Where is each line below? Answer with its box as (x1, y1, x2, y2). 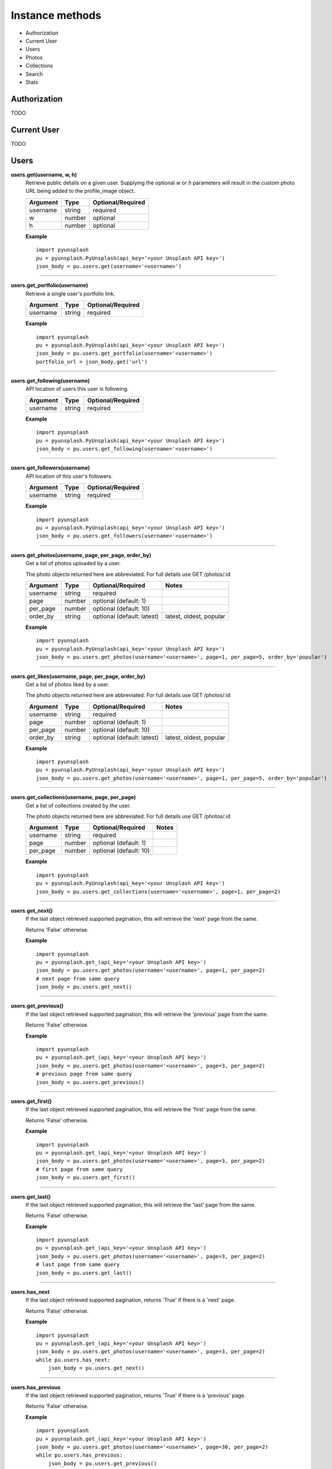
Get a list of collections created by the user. (25, 802, 132, 809)
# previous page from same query (36, 1071, 132, 1078)
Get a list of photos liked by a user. (25, 680, 110, 687)
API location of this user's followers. (25, 472, 113, 479)
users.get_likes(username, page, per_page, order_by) (11, 673, 146, 680)
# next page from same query (36, 975, 120, 982)
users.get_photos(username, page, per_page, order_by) (11, 551, 152, 558)
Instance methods (11, 9, 102, 22)
